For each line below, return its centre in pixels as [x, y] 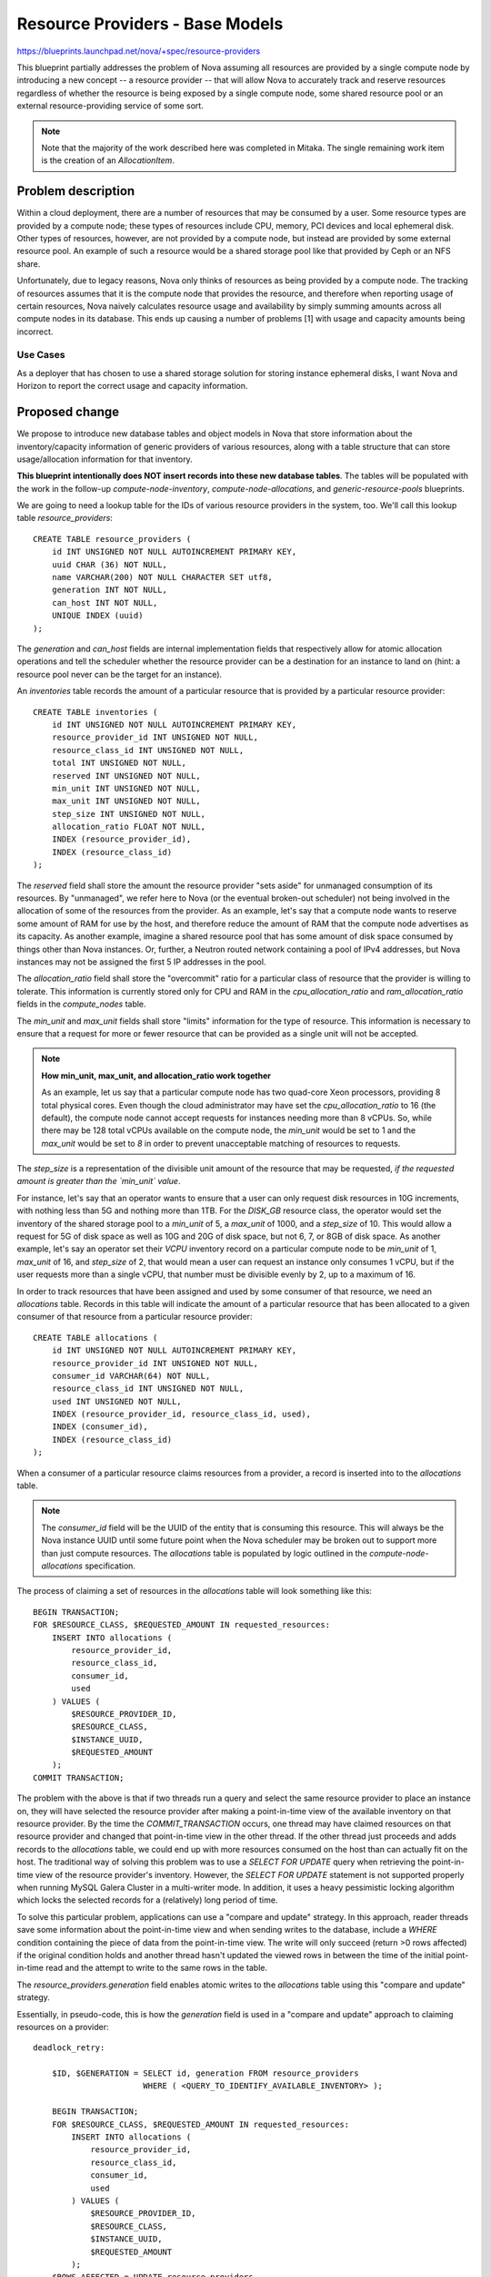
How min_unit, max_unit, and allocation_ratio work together [156, 1076]
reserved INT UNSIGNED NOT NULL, [126, 776]
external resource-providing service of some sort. [110, 106]
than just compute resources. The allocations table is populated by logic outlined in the [205, 1553]
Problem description [76, 191]
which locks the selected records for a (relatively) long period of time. [147, 1900]
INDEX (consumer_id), [100, 1427]
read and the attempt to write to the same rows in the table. [157, 1968]
